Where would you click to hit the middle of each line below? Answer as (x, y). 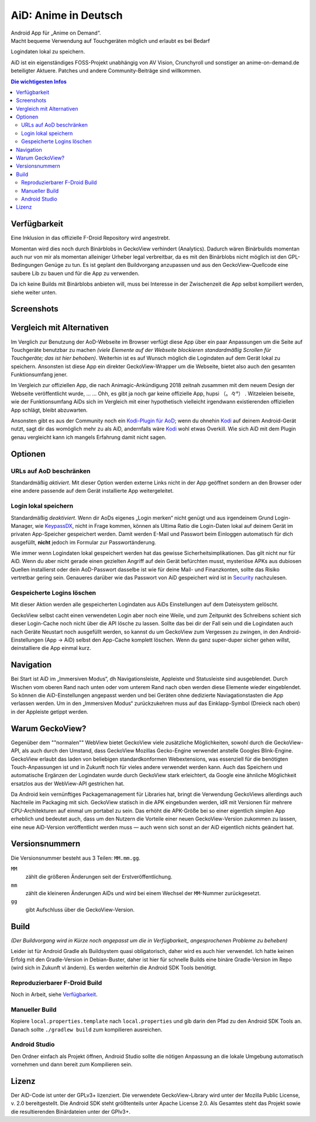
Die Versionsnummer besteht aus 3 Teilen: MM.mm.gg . (75, 858)
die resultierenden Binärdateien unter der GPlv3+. (71, 1111)
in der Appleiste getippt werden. (50, 711)
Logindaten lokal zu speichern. (48, 52)
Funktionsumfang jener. (39, 375)
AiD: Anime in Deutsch (67, 15)
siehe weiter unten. (34, 292)
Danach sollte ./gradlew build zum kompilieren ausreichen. (87, 1029)
